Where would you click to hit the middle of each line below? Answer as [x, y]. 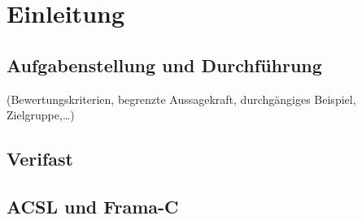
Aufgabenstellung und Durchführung [164, 65]
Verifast [40, 159]
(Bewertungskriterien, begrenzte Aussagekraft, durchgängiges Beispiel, [181, 99]
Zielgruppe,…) [41, 115]
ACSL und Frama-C [93, 206]
